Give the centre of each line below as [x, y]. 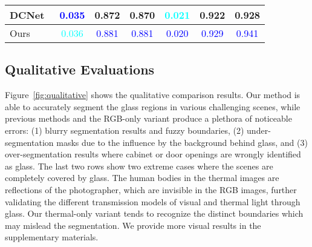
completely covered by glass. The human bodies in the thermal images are [142, 178]
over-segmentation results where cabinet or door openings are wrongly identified [153, 154]
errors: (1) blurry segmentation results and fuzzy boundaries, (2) [125, 130]
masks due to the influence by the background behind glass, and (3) [182, 142]
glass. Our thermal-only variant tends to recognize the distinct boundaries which [154, 213]
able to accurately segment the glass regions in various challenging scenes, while [153, 106]
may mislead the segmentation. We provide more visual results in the [133, 225]
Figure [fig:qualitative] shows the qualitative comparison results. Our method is [153, 95]
